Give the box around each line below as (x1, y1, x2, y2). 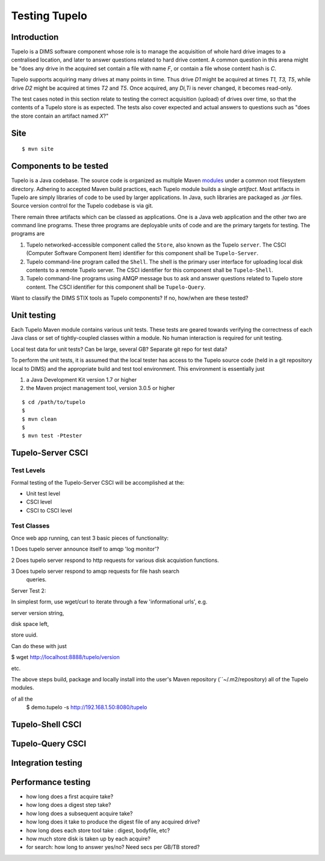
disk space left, (11, 620, 49, 627)
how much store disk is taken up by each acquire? (26, 835, 150, 842)
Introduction (11, 32, 59, 42)
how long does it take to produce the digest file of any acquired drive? (26, 818, 200, 825)
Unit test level (26, 490, 60, 497)
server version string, (11, 609, 64, 616)
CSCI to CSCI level (26, 506, 72, 514)
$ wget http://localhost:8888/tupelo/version (11, 654, 120, 661)
